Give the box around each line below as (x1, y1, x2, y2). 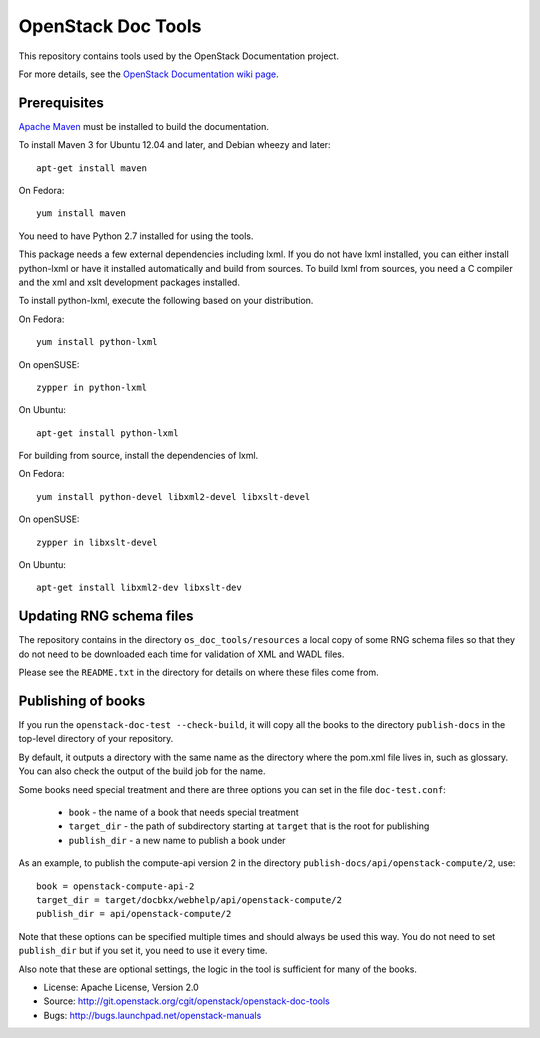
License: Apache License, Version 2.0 (43, 981, 199, 993)
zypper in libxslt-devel (36, 536, 158, 548)
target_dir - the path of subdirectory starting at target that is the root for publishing (68, 820, 430, 832)
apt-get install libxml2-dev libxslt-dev (36, 582, 242, 594)
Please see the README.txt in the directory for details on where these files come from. (18, 666, 379, 679)
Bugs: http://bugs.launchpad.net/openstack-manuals (43, 1009, 262, 1021)
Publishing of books (18, 692, 146, 709)
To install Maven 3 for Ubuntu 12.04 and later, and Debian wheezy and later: (18, 139, 331, 151)
